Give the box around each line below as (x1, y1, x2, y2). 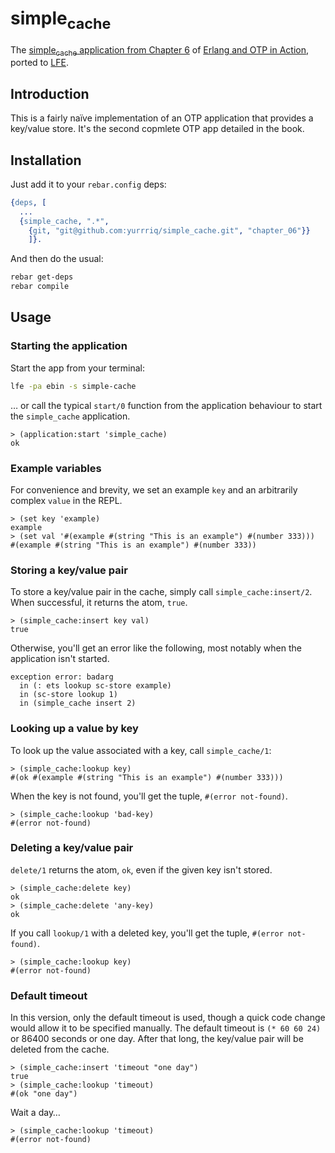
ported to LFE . (10, 57, 70, 69)
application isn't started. (10, 653, 110, 665)
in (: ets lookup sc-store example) (19, 681, 172, 691)
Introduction (10, 85, 90, 102)
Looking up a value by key (10, 722, 139, 736)
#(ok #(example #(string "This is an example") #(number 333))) (10, 772, 284, 782)
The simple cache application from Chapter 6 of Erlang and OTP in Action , (10, 43, 310, 58)
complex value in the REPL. (10, 494, 123, 506)
